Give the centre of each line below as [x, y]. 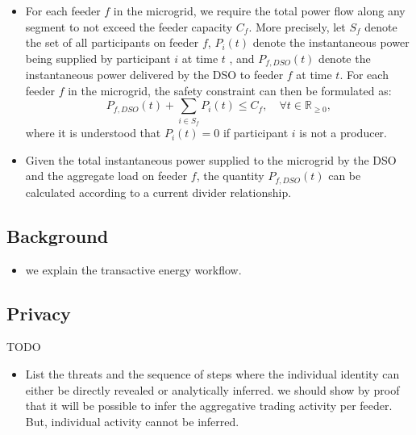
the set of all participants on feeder [112, 42]
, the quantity [230, 176]
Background [58, 235]
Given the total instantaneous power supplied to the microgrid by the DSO [211, 159]
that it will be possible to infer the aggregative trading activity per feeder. [209, 406]
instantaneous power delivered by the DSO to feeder [154, 75]
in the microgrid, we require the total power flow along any [259, 10]
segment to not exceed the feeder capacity [129, 26]
